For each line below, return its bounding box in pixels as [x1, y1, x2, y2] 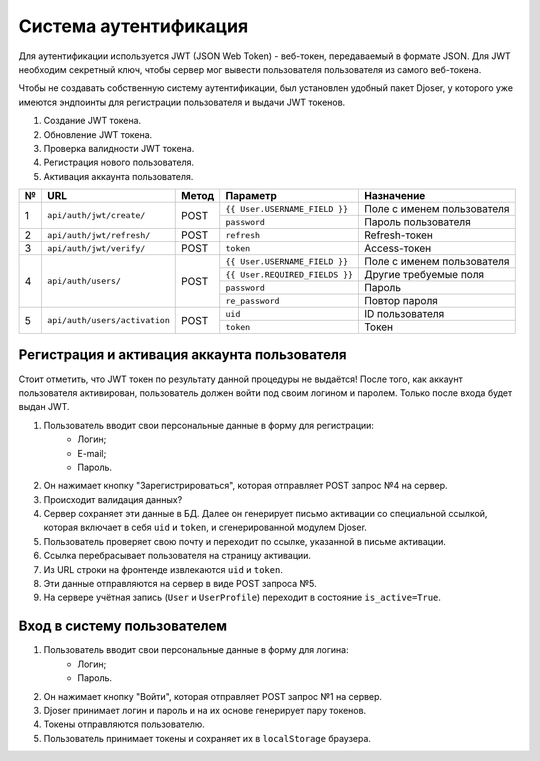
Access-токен [364, 241, 432, 255]
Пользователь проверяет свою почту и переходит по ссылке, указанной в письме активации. [43, 535, 447, 547]
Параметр [225, 189, 277, 203]
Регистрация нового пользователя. [43, 156, 195, 169]
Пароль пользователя [364, 215, 472, 229]
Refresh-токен [364, 228, 434, 242]
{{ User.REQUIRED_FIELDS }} [225, 269, 354, 280]
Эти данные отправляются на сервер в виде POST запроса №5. [43, 578, 317, 590]
